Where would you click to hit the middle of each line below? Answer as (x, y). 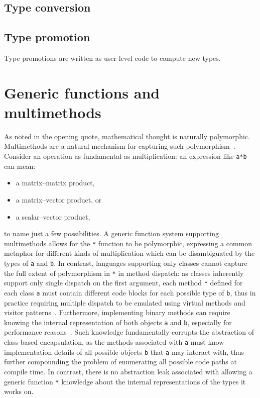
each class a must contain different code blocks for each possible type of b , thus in (130, 292)
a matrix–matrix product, (55, 183)
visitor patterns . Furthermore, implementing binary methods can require (117, 312)
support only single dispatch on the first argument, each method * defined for (123, 283)
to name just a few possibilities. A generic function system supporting (112, 233)
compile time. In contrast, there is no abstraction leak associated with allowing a (128, 371)
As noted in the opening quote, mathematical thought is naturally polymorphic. (127, 136)
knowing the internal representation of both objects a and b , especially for (118, 322)
